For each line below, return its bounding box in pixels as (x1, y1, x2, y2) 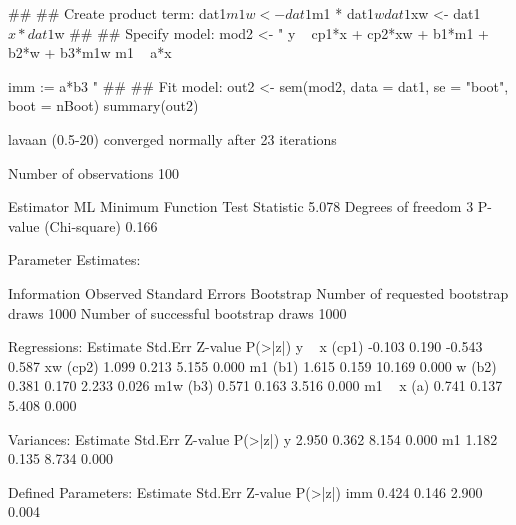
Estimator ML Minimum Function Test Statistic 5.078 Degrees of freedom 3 (8, 196, 474, 217)
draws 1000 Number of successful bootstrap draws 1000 (8, 302, 347, 323)
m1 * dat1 (311, 3, 375, 23)
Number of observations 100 (8, 162, 179, 183)
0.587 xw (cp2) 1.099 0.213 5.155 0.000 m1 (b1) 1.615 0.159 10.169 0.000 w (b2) (8, 355, 497, 376)
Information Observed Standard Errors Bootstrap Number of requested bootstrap (8, 282, 509, 303)
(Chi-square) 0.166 (44, 215, 158, 236)
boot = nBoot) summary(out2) (8, 95, 199, 116)
